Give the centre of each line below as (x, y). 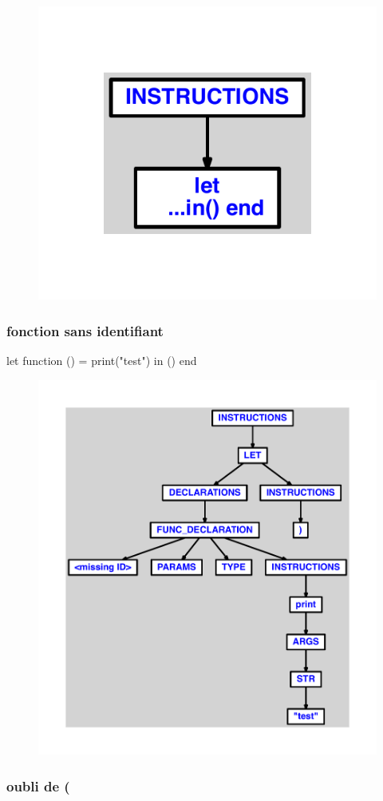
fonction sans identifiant (85, 330)
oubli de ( (38, 785)
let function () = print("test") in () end (102, 361)
